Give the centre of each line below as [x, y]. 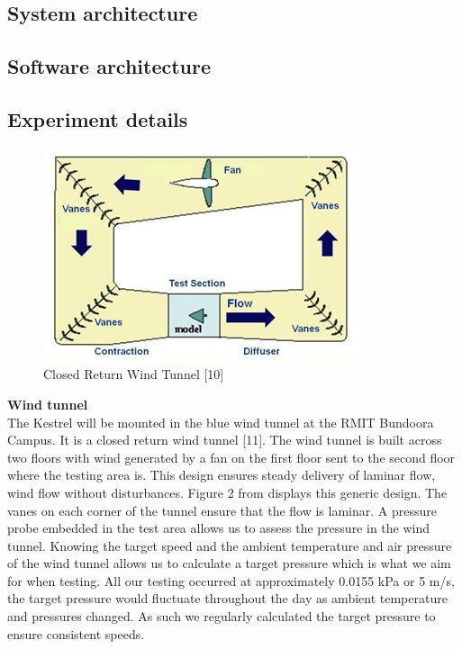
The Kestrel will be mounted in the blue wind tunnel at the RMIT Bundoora [221, 422]
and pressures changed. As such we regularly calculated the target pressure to [222, 616]
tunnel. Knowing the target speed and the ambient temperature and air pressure [230, 545]
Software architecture [109, 66]
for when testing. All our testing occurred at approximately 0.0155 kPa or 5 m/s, [231, 580]
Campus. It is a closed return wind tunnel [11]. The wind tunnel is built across [225, 440]
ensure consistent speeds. [76, 633]
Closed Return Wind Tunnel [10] [134, 374]
